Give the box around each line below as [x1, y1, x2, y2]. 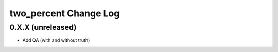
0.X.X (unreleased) [9, 23, 77, 32]
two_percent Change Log [9, 8, 120, 19]
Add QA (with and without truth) [22, 37, 90, 43]
